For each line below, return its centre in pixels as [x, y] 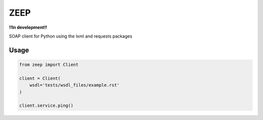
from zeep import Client [49, 64]
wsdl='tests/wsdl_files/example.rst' [75, 85]
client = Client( [40, 78]
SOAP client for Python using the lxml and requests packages [71, 36]
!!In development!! [28, 27]
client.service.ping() [46, 106]
